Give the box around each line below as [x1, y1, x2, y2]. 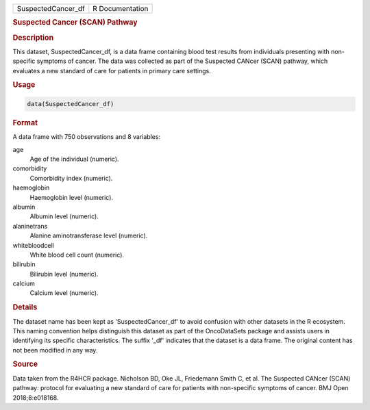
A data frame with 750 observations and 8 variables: [12, 133, 161, 141]
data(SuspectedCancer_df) [27, 100, 114, 107]
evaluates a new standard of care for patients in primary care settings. [12, 66, 212, 75]
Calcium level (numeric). [29, 289, 99, 297]
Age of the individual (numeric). [29, 155, 119, 163]
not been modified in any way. [12, 346, 98, 354]
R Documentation [92, 4, 149, 13]
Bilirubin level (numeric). [29, 270, 99, 278]
